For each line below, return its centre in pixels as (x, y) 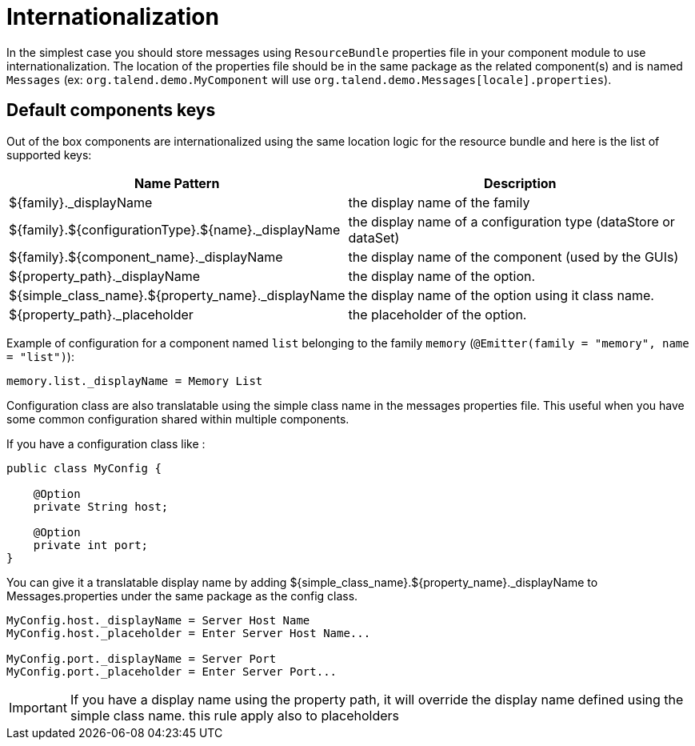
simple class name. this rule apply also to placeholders (235, 715)
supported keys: (49, 154)
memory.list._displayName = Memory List (135, 381)
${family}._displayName (81, 202)
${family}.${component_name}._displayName (146, 257)
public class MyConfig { (84, 468)
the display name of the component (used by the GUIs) (513, 257)
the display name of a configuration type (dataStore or (511, 221)
